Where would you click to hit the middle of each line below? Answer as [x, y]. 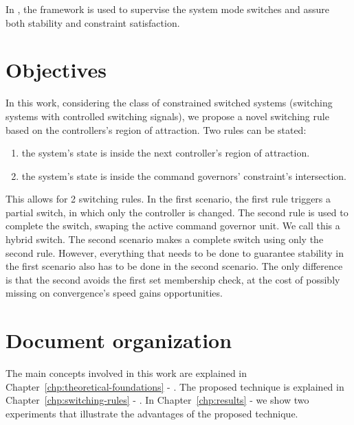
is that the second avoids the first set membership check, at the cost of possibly [173, 279]
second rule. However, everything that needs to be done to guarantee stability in [175, 252]
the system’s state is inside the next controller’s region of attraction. [166, 153]
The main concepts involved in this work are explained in [126, 373]
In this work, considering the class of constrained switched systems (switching [169, 103]
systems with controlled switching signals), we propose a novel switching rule [167, 116]
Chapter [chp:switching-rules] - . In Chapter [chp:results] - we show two [157, 400]
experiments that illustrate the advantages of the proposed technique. [152, 413]
